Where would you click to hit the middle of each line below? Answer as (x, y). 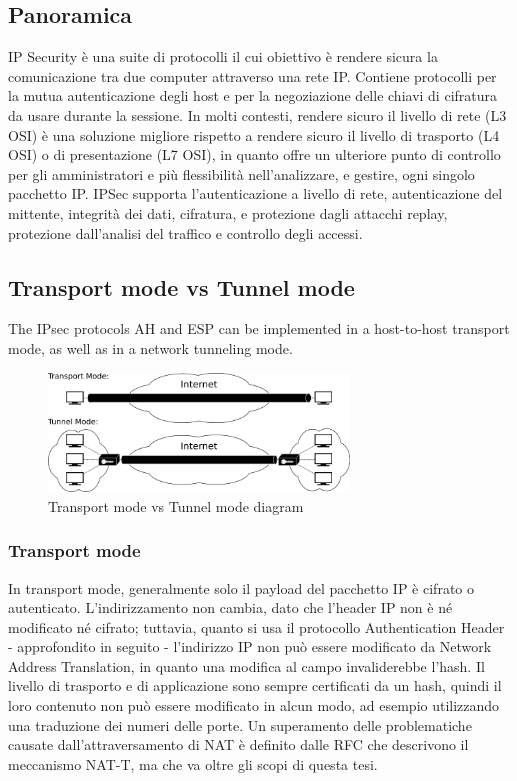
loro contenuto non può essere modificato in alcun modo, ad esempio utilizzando (254, 705)
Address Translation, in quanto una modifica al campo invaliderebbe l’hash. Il (246, 665)
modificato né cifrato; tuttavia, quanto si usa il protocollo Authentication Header (256, 626)
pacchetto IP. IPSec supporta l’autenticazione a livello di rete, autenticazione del (255, 193)
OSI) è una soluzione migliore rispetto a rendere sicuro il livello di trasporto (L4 (254, 134)
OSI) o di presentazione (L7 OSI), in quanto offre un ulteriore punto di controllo (254, 154)
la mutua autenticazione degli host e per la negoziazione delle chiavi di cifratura (253, 95)
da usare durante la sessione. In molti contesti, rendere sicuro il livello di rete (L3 (257, 114)
